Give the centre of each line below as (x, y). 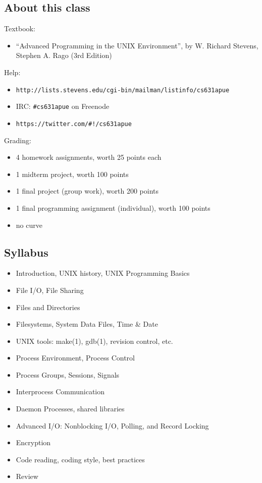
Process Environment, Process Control (75, 358)
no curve (29, 225)
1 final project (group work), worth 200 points (87, 191)
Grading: (18, 140)
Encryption (33, 442)
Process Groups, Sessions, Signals (68, 374)
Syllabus (26, 252)
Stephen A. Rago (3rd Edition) (64, 55)
